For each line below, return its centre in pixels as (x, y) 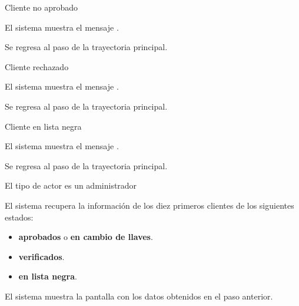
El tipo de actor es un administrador (71, 185)
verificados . (41, 256)
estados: (19, 217)
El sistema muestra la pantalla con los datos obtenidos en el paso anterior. (139, 296)
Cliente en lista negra (43, 126)
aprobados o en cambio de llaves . (86, 237)
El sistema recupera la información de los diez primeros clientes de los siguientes (149, 205)
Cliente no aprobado (41, 7)
